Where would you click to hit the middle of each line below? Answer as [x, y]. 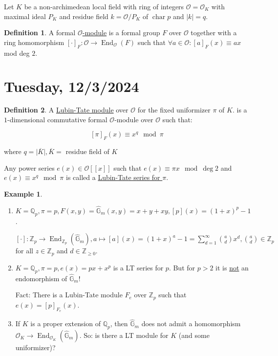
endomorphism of [41, 278]
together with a [214, 33]
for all [24, 251]
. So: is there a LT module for [124, 335]
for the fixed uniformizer [174, 110]
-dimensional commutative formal [57, 119]
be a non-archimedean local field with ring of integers [104, 6]
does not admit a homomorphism [191, 323]
